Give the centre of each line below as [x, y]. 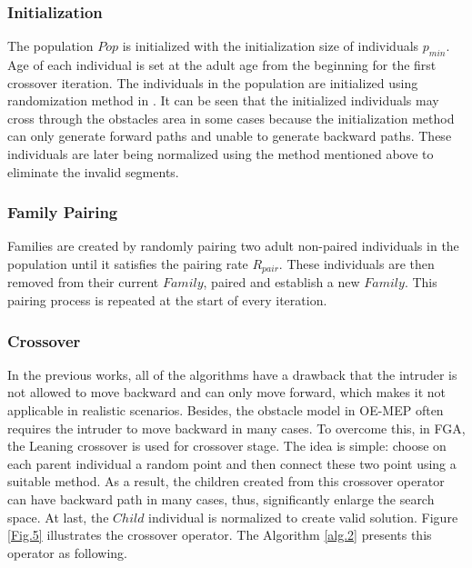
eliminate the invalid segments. [93, 171]
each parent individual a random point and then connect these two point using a [232, 463]
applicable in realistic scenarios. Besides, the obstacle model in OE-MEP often [226, 410]
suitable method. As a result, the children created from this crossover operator [226, 481]
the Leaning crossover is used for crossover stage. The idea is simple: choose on [227, 446]
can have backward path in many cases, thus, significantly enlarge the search [221, 499]
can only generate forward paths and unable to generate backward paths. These [230, 136]
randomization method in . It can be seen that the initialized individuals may [223, 100]
